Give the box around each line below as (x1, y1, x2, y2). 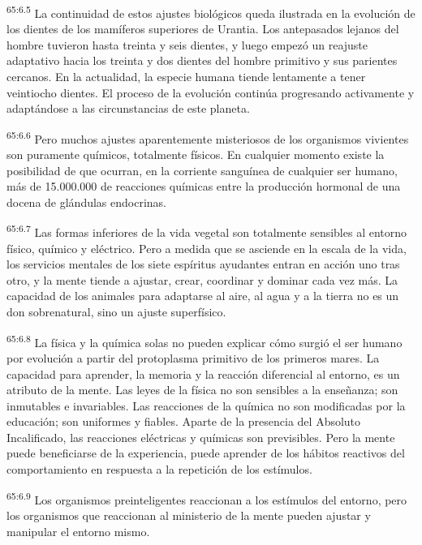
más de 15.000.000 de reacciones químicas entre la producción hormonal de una (6, 178, 401, 195)
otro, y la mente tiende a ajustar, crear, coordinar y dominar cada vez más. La (6, 271, 398, 288)
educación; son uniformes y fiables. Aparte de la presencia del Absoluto (6, 413, 361, 430)
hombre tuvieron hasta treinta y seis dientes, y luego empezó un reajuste (6, 36, 368, 53)
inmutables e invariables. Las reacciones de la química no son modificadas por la (6, 397, 406, 414)
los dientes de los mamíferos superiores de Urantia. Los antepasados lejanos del (6, 20, 399, 37)
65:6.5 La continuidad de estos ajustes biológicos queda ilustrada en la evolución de (6, 2, 416, 21)
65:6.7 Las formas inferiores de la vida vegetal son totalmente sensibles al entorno (6, 221, 407, 241)
